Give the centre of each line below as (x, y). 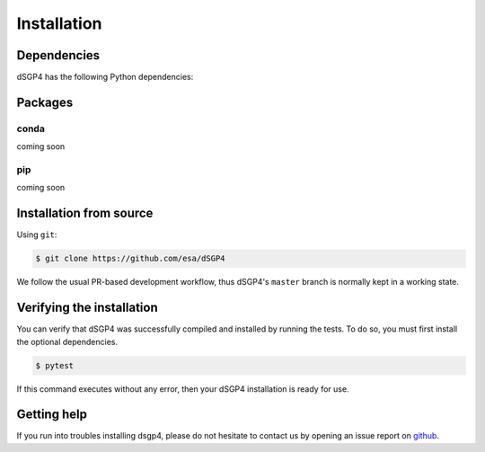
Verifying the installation (87, 308)
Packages (45, 102)
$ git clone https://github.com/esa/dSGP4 (130, 259)
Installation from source (85, 213)
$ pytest (55, 365)
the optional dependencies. (67, 341)
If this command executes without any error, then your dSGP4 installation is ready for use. (183, 389)
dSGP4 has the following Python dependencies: (105, 77)
